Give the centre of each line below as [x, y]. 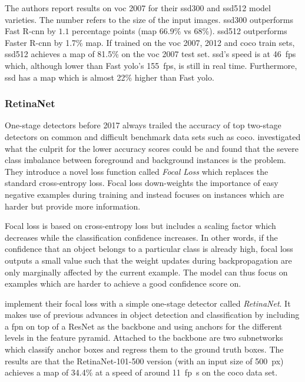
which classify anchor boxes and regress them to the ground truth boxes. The [144, 349]
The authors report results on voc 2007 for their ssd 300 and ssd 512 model [138, 8]
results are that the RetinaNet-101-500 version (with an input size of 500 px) [144, 361]
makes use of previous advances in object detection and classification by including [152, 315]
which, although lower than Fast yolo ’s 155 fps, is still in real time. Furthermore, [151, 65]
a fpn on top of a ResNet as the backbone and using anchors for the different [144, 326]
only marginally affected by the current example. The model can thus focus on [146, 272]
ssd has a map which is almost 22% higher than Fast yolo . [110, 77]
